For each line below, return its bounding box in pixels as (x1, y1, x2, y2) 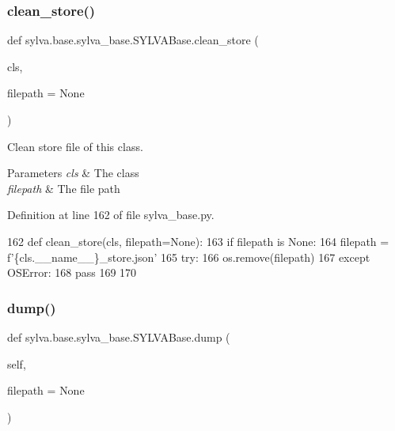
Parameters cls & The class (7, 164, 139, 181)
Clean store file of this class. (7, 138, 143, 154)
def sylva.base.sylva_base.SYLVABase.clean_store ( (7, 32, 259, 48)
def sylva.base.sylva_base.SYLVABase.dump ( (7, 328, 230, 345)
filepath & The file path (7, 180, 120, 196)
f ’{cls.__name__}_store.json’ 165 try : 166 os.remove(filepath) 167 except (7, 248, 370, 265)
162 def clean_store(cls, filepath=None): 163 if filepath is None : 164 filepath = (7, 233, 389, 249)
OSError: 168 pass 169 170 (7, 264, 137, 281)
